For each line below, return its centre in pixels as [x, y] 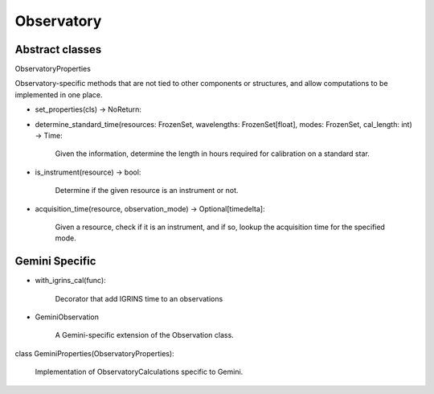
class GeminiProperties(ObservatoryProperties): [94, 353]
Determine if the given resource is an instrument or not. [147, 191]
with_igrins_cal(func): [70, 281]
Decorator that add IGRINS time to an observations [139, 298]
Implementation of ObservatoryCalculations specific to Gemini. [139, 372]
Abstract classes [58, 49]
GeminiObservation [67, 317]
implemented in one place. [59, 94]
